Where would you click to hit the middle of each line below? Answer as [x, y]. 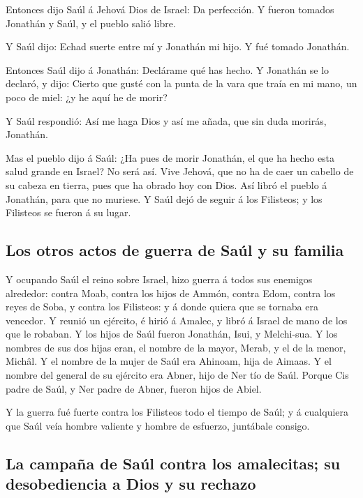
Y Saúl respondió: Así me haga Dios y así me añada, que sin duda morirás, [166, 120]
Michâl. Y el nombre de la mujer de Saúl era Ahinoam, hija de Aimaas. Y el [169, 361]
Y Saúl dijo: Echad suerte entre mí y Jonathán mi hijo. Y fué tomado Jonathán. [178, 46]
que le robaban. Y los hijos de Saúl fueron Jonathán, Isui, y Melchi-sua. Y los [172, 334]
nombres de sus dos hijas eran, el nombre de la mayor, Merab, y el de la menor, [176, 347]
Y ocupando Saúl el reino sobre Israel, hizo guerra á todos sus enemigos [159, 279]
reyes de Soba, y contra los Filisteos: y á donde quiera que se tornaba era [162, 307]
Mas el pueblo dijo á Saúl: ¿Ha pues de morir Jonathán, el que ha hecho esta [170, 157]
